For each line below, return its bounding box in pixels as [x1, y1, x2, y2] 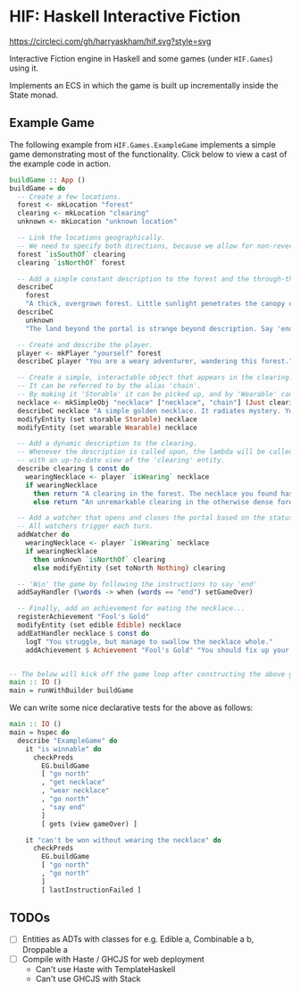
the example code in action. [9, 158, 112, 169]
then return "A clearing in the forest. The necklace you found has [32, 489, 294, 498]
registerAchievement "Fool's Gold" [17, 613, 150, 622]
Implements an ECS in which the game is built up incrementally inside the [9, 80, 279, 90]
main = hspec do [9, 728, 70, 737]
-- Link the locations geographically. [17, 233, 166, 242]
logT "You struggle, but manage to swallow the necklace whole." [25, 637, 274, 646]
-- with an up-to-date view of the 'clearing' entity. [17, 456, 226, 465]
